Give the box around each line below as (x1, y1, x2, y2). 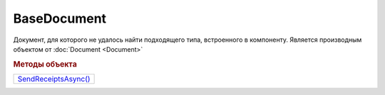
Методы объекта (13, 59, 78, 69)
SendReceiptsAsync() (17, 74, 91, 84)
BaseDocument (13, 11, 107, 26)
